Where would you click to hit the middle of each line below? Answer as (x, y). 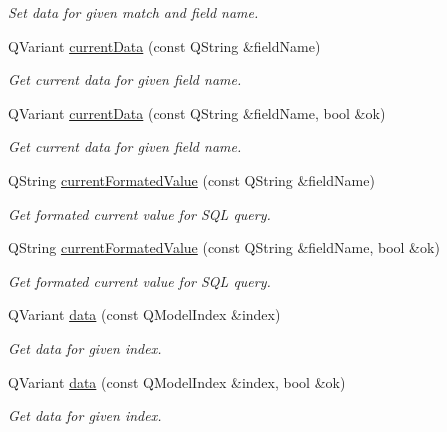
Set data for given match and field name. (133, 12)
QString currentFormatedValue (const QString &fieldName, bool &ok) (224, 247)
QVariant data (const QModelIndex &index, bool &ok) (177, 381)
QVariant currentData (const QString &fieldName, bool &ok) (197, 112)
